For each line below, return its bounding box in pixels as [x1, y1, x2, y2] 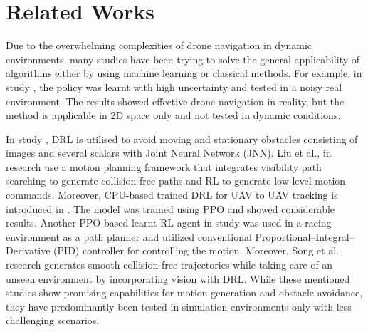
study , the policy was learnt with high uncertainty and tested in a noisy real [6, 79, 342, 94]
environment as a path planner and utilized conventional [6, 229, 252, 244]
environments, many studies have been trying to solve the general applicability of [6, 51, 360, 66]
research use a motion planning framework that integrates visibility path [6, 159, 322, 174]
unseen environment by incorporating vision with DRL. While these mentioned [6, 271, 350, 286]
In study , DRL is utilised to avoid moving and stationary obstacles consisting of [6, 131, 358, 146]
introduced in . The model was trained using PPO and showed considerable [6, 201, 335, 216]
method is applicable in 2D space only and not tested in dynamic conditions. [6, 108, 341, 123]
